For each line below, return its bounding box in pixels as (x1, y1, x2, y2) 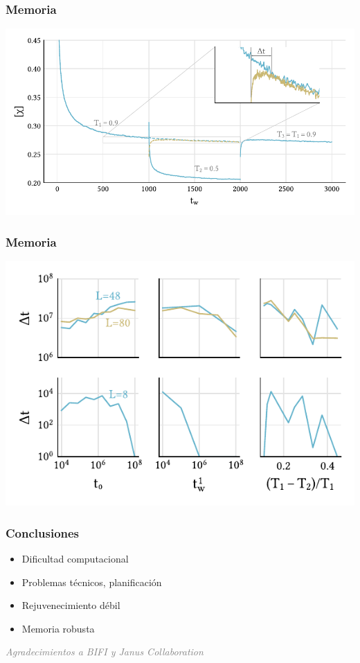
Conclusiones (6, 524, 80, 541)
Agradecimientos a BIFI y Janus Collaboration (6, 644, 204, 659)
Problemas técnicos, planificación (21, 574, 162, 589)
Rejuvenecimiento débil (21, 598, 120, 612)
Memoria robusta (21, 621, 95, 635)
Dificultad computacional (21, 551, 129, 565)
